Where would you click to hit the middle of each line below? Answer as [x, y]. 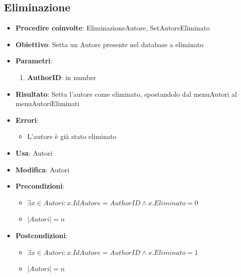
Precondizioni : [40, 186]
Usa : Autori [34, 152]
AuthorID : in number [62, 77]
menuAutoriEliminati [47, 103]
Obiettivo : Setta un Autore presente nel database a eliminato [109, 44]
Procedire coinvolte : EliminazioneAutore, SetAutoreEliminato [113, 28]
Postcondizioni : [41, 235]
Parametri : [34, 61]
